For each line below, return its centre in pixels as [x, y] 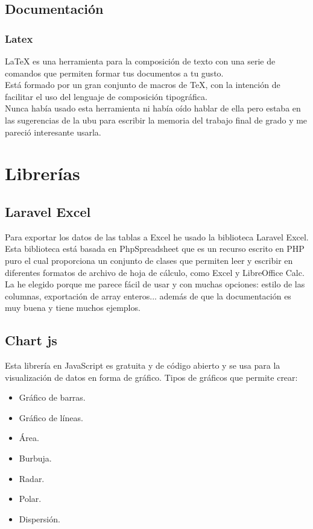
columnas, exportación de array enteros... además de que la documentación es [148, 296]
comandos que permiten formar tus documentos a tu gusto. [114, 73]
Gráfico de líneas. [51, 417]
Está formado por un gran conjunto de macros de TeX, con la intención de [143, 85]
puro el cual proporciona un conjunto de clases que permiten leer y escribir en [149, 260]
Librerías [43, 173]
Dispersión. [40, 518]
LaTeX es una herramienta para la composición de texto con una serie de [140, 61]
